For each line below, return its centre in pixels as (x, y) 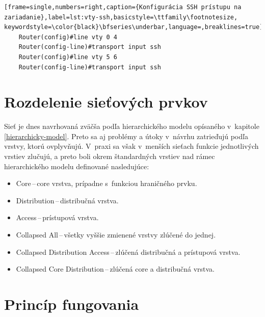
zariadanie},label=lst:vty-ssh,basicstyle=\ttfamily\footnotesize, (121, 17)
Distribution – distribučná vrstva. (67, 200)
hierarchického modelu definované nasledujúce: (77, 166)
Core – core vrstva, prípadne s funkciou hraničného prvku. (107, 183)
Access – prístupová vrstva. (57, 217)
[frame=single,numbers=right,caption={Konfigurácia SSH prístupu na (123, 7)
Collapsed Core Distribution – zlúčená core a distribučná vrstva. (115, 269)
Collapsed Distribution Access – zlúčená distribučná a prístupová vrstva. (128, 252)
